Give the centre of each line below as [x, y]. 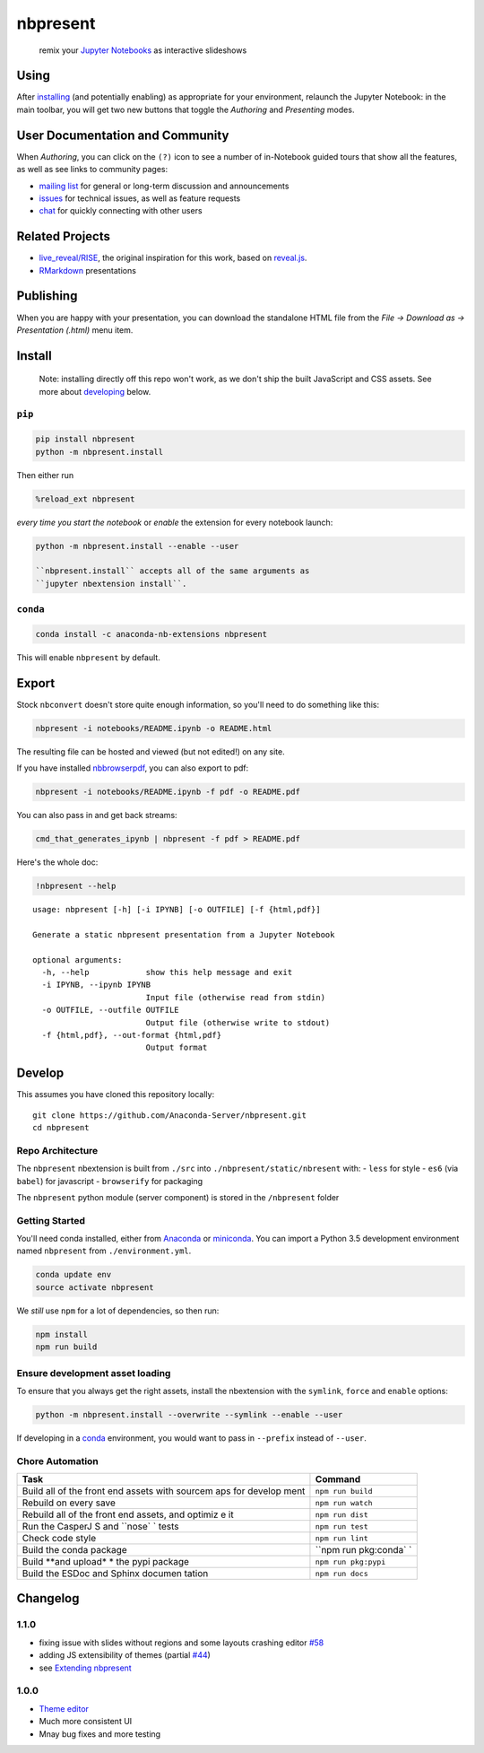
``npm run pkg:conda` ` [363, 1550]
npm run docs [341, 1573]
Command [338, 1479]
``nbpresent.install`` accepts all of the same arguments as [173, 571]
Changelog [48, 1598]
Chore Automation [57, 1461]
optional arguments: [78, 959]
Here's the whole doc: [57, 862]
